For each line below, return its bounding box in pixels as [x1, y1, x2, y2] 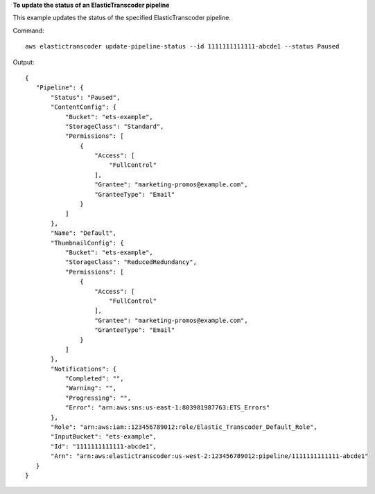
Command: [12, 26, 44, 35]
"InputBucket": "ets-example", [51, 433, 157, 441]
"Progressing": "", [64, 394, 132, 402]
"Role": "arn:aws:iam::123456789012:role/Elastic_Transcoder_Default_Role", [51, 423, 318, 431]
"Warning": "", [64, 385, 117, 392]
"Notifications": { [51, 364, 117, 373]
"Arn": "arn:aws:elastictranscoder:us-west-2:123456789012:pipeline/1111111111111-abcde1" [51, 452, 369, 460]
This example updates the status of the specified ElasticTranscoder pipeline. [12, 14, 232, 22]
